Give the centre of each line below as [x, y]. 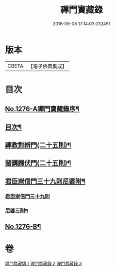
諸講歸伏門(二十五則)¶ [38, 163]
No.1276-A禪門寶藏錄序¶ [42, 109]
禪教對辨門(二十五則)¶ [38, 145]
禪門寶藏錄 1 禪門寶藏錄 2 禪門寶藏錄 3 [43, 263]
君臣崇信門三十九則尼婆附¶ [45, 181]
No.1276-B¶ [23, 227]
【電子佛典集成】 [47, 66]
